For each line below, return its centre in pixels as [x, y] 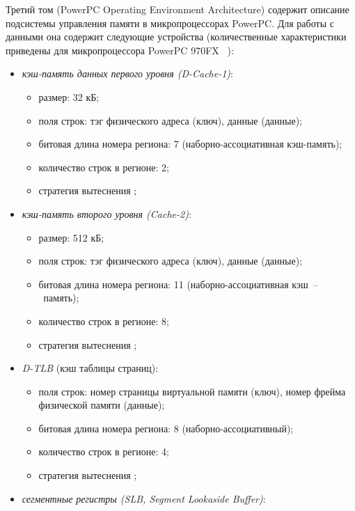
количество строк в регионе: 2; [104, 167]
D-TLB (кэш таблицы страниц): [90, 368]
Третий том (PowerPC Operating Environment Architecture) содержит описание [177, 9]
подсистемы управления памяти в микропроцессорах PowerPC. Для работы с [170, 23]
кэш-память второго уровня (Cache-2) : [106, 213]
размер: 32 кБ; [69, 96]
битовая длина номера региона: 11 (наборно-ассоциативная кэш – [178, 284]
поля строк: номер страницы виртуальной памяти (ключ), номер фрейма [192, 391]
